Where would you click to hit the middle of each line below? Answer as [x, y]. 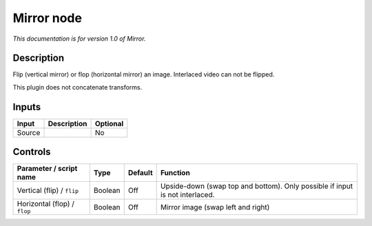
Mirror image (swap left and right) [215, 207]
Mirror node [48, 18]
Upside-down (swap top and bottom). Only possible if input [257, 186]
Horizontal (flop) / [46, 204]
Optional [109, 123]
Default [140, 173]
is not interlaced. [187, 195]
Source [29, 132]
